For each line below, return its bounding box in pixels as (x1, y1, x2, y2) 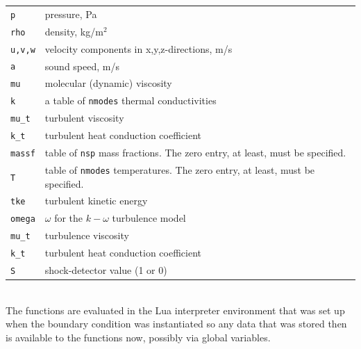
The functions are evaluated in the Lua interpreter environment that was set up (6, 302, 345, 317)
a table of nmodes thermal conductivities (44, 93, 217, 108)
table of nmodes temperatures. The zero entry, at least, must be (44, 162, 315, 177)
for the (54, 211, 83, 225)
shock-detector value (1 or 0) (44, 263, 167, 277)
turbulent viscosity (44, 111, 124, 125)
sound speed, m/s (44, 58, 119, 73)
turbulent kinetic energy (44, 193, 148, 208)
